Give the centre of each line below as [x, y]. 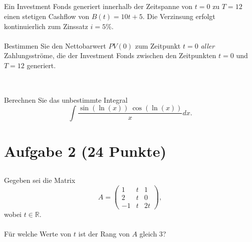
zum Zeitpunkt [158, 45]
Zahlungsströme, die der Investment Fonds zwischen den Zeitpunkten [110, 55]
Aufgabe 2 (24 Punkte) [85, 151]
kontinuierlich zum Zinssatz [46, 26]
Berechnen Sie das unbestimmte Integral [66, 99]
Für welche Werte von [38, 234]
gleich [148, 234]
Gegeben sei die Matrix [40, 180]
